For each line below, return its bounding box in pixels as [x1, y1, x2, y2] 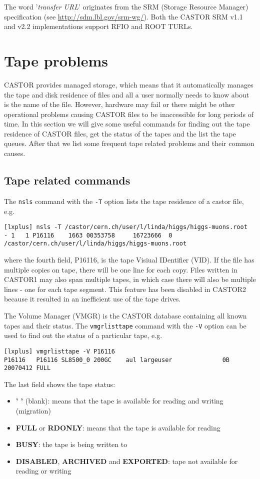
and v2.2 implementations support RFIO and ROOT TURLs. [4, 21, 193, 31]
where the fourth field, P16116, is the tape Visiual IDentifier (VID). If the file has [4, 254, 254, 265]
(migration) [15, 405, 51, 416]
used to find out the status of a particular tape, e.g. [4, 330, 162, 340]
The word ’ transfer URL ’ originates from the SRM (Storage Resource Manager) [4, 1, 248, 11]
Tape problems [4, 50, 108, 70]
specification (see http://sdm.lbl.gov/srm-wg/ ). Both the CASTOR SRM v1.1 [4, 11, 243, 21]
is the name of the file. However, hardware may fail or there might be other [4, 99, 235, 109]
